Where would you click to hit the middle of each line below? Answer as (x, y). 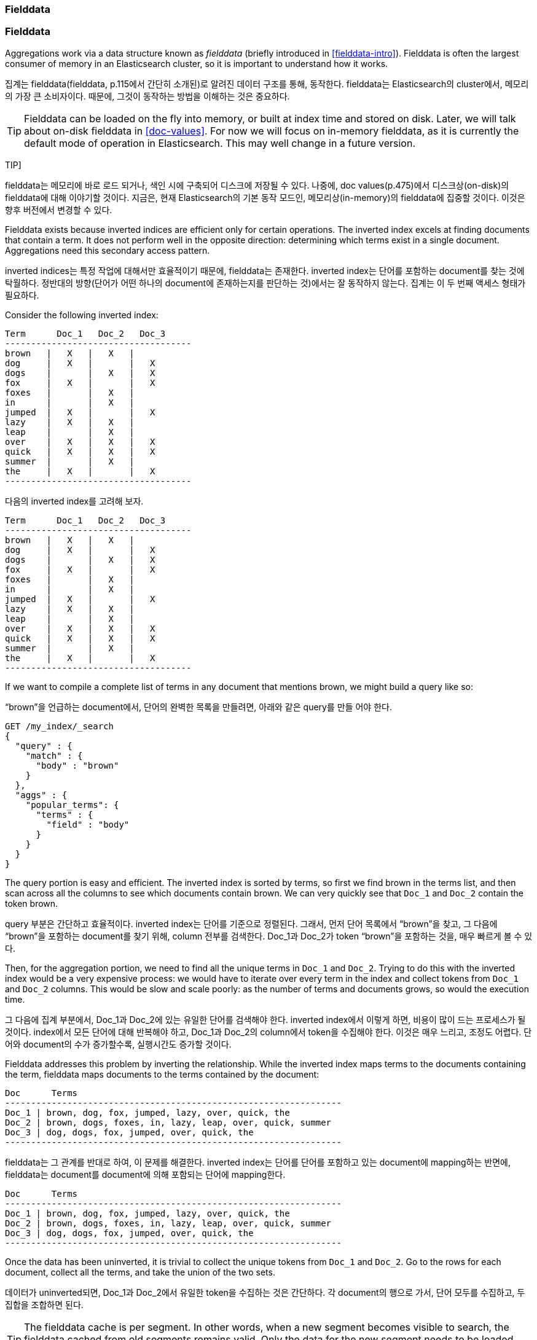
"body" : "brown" (77, 765)
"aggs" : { (41, 795)
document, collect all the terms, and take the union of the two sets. (140, 1272)
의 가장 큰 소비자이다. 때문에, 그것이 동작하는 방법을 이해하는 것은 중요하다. (147, 96)
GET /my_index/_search (60, 726)
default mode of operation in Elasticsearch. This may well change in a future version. (220, 143)
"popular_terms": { (72, 805)
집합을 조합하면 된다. (44, 1304)
